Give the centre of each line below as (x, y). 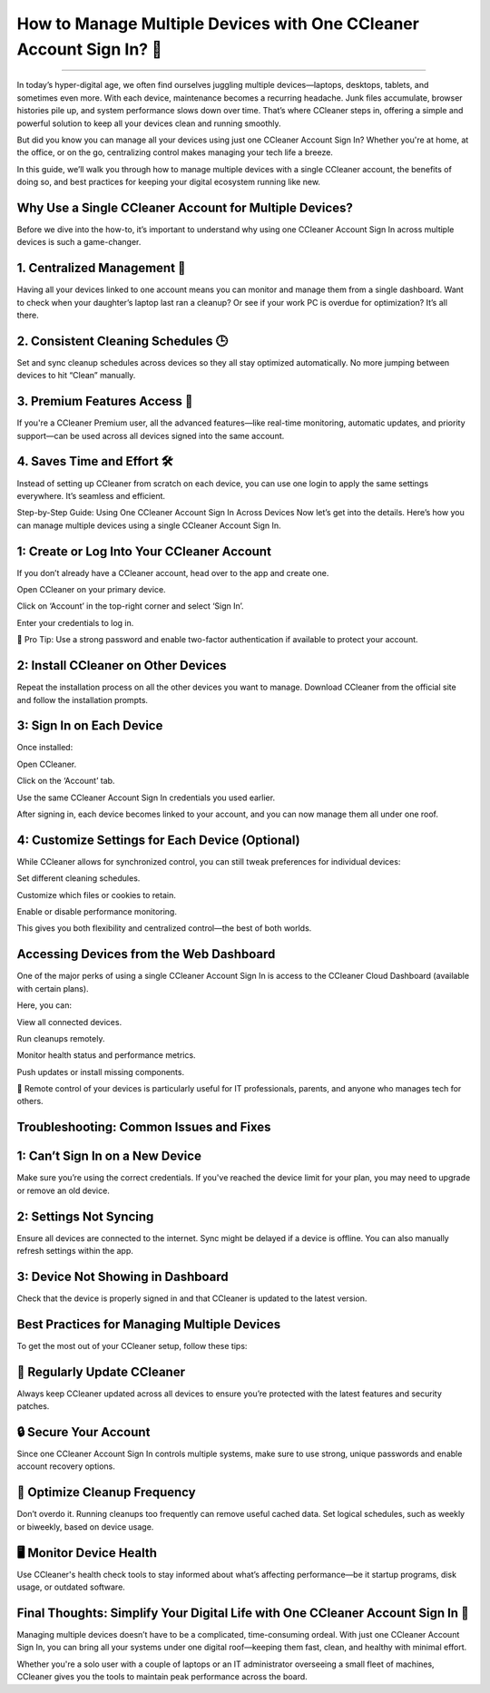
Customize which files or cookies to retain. (96, 895)
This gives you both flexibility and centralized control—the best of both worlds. (164, 928)
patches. (33, 1406)
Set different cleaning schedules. (78, 878)
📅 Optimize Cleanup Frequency (106, 1492)
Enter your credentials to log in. (75, 622)
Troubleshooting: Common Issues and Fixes (144, 1127)
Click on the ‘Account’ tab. (66, 781)
